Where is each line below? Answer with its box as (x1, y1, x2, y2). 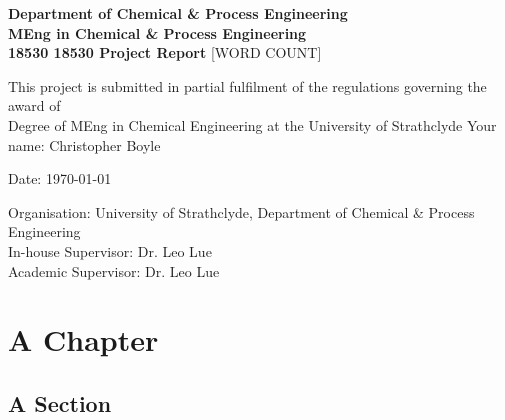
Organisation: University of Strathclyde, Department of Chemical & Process (8, 201, 475, 222)
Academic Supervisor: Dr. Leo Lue (8, 260, 220, 281)
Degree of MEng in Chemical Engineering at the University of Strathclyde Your (8, 114, 497, 135)
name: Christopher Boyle (8, 134, 161, 155)
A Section (8, 387, 112, 418)
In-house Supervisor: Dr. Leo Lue (8, 240, 212, 261)
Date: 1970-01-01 (8, 168, 112, 189)
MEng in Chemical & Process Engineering (8, 22, 307, 43)
